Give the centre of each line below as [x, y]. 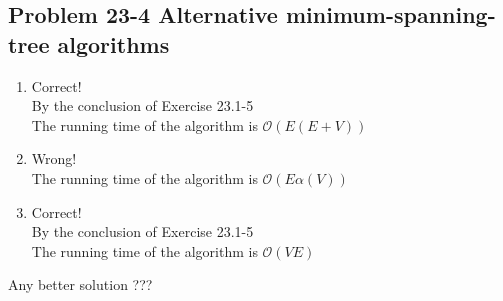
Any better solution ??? [80, 284]
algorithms [113, 43]
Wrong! [54, 158]
